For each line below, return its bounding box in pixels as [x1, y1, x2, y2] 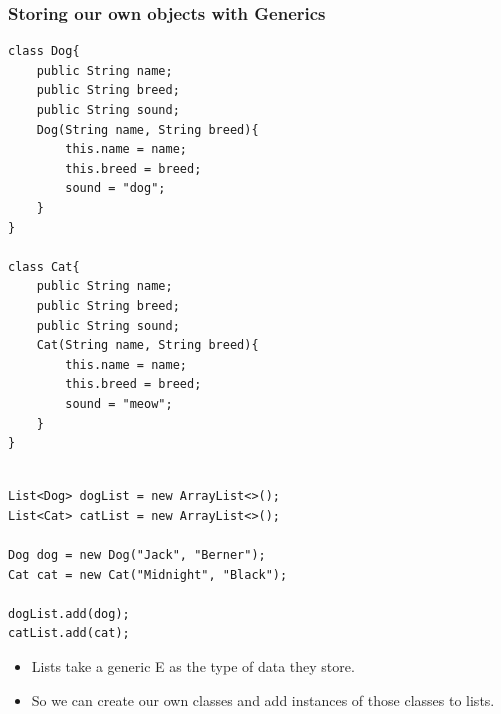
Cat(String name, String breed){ [36, 338, 259, 353]
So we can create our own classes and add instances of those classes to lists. [31, 689, 495, 710]
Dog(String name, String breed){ [36, 122, 259, 137]
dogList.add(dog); [8, 606, 130, 621]
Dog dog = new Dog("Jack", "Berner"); [8, 548, 266, 563]
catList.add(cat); [8, 626, 130, 641]
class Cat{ [8, 259, 80, 274]
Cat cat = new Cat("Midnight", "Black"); [8, 567, 288, 582]
